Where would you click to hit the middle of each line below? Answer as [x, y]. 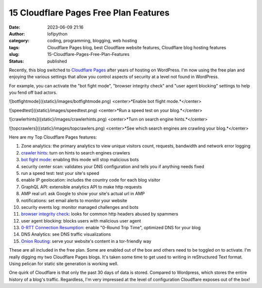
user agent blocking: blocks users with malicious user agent [81, 220]
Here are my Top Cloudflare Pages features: [53, 137]
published [57, 61]
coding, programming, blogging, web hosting [92, 41]
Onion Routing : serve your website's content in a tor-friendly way [86, 241]
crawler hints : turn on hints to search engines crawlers [76, 152]
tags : [14, 47]
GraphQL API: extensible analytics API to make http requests [82, 186]
